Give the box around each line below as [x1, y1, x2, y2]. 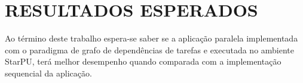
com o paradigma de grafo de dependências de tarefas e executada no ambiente [5, 43, 295, 56]
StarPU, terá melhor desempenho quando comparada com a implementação [5, 55, 281, 68]
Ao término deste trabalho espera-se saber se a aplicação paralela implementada [5, 32, 298, 44]
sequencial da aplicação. [5, 66, 92, 79]
